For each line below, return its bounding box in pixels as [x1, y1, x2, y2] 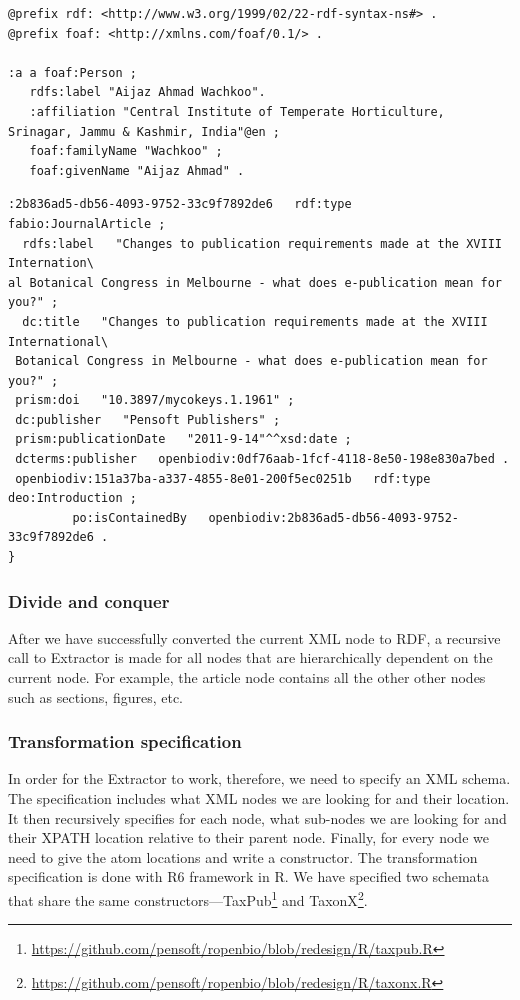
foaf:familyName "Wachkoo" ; [29, 144, 223, 159]
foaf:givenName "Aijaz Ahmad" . [29, 163, 245, 178]
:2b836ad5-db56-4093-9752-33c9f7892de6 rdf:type [8, 197, 352, 212]
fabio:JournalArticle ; [8, 216, 166, 231]
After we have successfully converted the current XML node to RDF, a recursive [8, 627, 501, 648]
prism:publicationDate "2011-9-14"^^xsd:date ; [15, 432, 352, 447]
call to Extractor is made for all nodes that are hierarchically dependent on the [8, 647, 493, 668]
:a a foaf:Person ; [8, 65, 137, 80]
